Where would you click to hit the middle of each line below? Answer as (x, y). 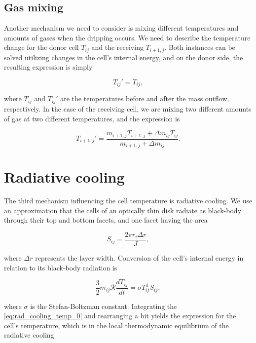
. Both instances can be (200, 47)
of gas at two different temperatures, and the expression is (92, 118)
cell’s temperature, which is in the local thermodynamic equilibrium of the (116, 325)
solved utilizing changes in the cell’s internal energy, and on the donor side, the (124, 57)
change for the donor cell (41, 47)
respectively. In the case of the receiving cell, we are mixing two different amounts (128, 108)
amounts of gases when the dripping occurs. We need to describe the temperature (127, 37)
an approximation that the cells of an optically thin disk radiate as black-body (123, 210)
